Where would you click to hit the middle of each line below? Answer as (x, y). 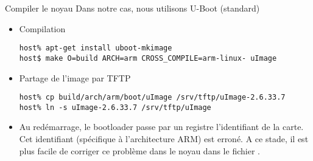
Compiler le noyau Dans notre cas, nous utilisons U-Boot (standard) (132, 8)
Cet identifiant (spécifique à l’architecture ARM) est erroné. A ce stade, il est (164, 139)
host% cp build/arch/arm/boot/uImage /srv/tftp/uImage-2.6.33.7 (152, 98)
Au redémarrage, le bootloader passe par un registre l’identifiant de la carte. (161, 127)
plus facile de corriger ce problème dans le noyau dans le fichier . (139, 150)
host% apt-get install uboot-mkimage (96, 48)
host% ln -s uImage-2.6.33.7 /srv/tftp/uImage (115, 107)
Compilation (42, 28)
